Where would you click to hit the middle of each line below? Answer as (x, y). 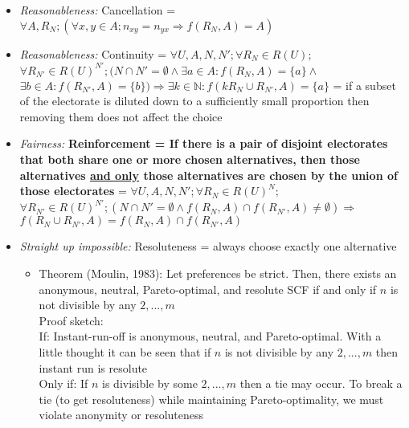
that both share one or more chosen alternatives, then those (190, 159)
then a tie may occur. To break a (321, 383)
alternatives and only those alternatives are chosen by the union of (209, 175)
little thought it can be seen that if (125, 351)
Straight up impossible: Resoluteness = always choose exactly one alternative (208, 246)
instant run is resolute (93, 367)
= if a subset (364, 85)
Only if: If (63, 383)
